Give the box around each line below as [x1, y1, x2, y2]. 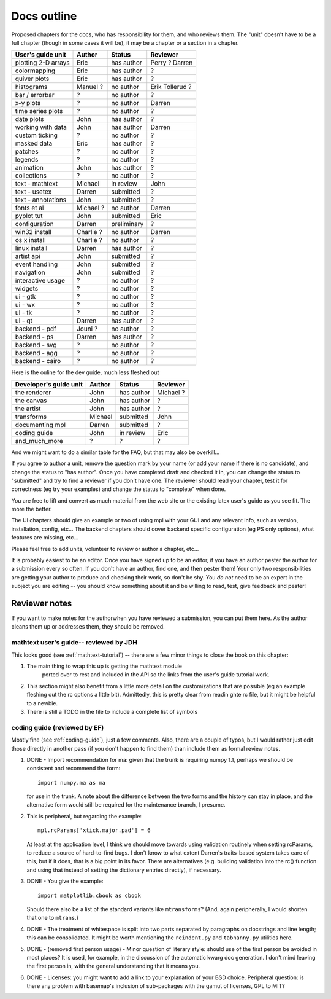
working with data [15, 123, 67, 131]
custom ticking [15, 131, 58, 139]
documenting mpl [15, 420, 66, 429]
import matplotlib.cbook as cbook [37, 891, 141, 899]
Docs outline [11, 9, 77, 23]
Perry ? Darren [150, 58, 193, 67]
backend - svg [15, 341, 58, 350]
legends [15, 155, 39, 164]
